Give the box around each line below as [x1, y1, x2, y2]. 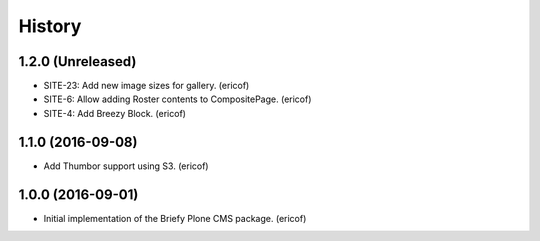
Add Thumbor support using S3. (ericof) [43, 160, 209, 172]
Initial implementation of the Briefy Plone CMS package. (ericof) [43, 212, 307, 224]
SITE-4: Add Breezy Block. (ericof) [43, 107, 187, 119]
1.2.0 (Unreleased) [18, 53, 137, 70]
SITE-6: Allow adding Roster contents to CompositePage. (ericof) [43, 93, 312, 105]
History [18, 15, 82, 37]
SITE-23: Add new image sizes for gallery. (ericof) [43, 80, 250, 92]
